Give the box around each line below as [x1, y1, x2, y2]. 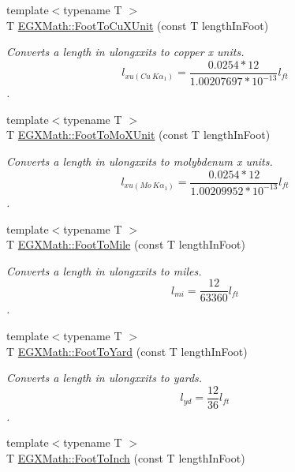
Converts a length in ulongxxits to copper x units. [6, 43, 245, 60]
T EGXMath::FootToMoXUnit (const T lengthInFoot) [6, 126, 271, 143]
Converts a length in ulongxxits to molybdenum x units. [6, 152, 273, 169]
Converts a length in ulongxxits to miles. [6, 262, 202, 279]
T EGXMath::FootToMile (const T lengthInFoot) [6, 236, 245, 253]
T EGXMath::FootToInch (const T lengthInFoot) [6, 450, 245, 466]
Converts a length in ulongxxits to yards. [6, 369, 203, 386]
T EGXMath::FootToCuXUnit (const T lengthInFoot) [6, 17, 269, 33]
